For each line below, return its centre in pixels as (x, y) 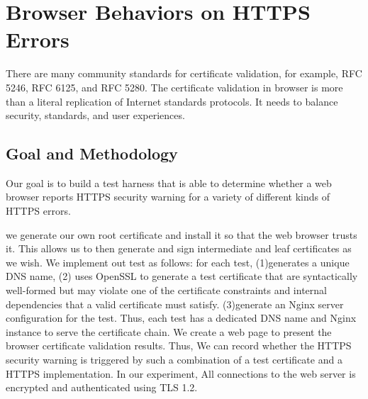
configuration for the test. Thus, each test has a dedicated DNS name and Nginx (181, 318)
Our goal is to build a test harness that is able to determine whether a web (169, 182)
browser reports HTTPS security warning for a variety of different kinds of (168, 197)
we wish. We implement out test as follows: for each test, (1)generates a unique (178, 262)
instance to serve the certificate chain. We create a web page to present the (169, 331)
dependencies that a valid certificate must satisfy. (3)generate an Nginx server (175, 304)
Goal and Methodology (92, 153)
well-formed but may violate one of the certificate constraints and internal (166, 290)
